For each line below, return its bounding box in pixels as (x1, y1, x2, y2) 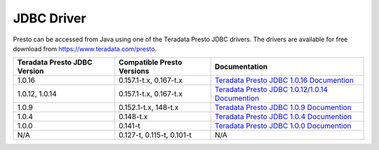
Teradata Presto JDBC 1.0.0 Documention (214, 121, 352, 131)
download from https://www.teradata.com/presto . (13, 44, 157, 53)
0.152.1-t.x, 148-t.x (118, 102, 179, 112)
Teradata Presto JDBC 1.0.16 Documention (214, 76, 354, 86)
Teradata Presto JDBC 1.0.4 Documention (214, 112, 352, 122)
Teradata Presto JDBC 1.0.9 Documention (214, 102, 352, 112)
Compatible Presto (118, 57, 182, 67)
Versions (118, 67, 149, 76)
